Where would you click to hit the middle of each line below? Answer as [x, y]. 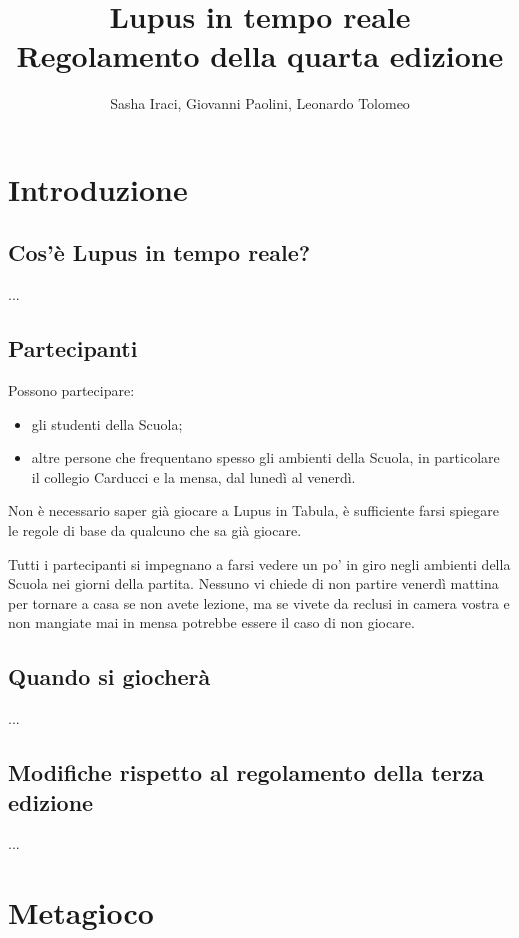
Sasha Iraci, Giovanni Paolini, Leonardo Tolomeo [260, 103]
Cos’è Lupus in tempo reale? [159, 252]
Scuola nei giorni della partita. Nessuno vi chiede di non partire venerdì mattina [253, 583]
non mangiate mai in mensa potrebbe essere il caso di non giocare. [211, 622]
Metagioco [81, 912]
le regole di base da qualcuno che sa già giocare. [155, 530]
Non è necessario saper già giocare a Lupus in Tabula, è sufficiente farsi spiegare [253, 510]
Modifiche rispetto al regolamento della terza [246, 772]
